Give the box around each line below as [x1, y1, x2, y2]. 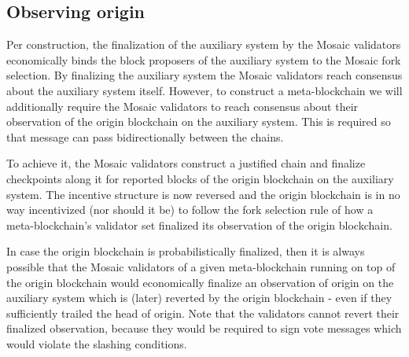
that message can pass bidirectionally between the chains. [6, 128, 284, 145]
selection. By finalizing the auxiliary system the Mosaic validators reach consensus [6, 67, 403, 83]
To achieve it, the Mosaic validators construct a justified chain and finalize [6, 155, 366, 171]
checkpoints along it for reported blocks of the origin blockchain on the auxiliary [6, 170, 394, 186]
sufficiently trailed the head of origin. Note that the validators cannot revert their [6, 304, 400, 321]
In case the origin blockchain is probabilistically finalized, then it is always [6, 243, 365, 259]
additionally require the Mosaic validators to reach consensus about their [6, 98, 359, 114]
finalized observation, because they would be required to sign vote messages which [6, 320, 402, 337]
